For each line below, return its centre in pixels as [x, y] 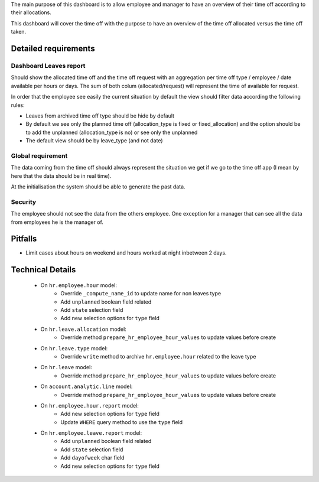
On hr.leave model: [66, 367]
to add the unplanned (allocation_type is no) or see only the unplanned [112, 132]
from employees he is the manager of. [57, 222]
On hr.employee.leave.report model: [91, 433]
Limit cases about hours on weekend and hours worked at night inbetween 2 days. [126, 253]
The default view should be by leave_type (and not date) [94, 141]
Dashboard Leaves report [48, 66]
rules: [18, 105]
